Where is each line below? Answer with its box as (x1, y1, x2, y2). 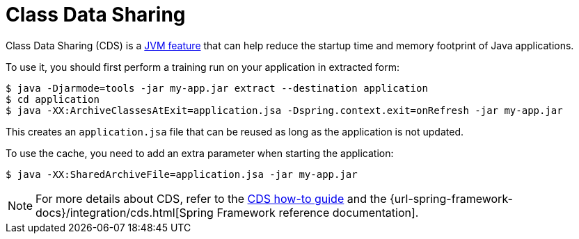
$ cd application (6, 93, 100, 105)
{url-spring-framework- (390, 191, 513, 206)
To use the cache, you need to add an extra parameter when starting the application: (6, 147, 394, 159)
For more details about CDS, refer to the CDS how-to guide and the (35, 191, 387, 206)
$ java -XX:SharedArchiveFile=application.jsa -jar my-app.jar (6, 168, 358, 180)
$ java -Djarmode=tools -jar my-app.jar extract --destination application (6, 82, 428, 94)
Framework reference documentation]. (216, 205, 419, 220)
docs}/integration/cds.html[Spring (35, 205, 214, 220)
